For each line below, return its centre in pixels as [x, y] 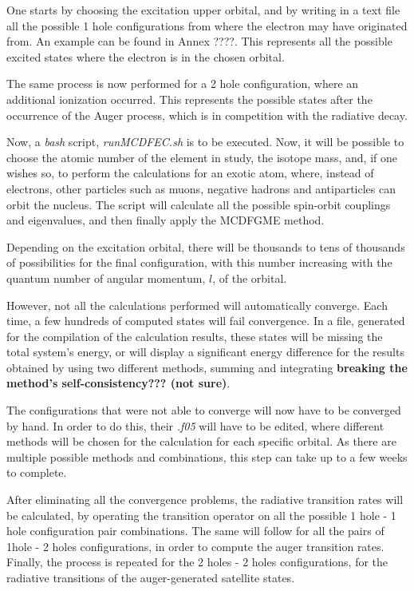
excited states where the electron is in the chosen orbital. [146, 56]
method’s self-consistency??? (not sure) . [118, 383]
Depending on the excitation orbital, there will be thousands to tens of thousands [206, 246]
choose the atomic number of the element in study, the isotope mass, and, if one [202, 157]
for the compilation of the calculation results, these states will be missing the [195, 336]
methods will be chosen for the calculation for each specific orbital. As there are [201, 441]
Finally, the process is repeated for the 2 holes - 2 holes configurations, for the [197, 562]
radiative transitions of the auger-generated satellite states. [151, 577]
